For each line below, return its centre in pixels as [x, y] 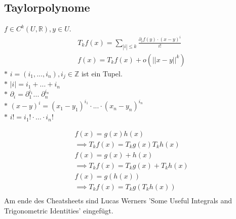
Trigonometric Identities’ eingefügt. [59, 210]
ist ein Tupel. [102, 73]
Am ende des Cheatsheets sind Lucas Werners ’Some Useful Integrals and [118, 201]
